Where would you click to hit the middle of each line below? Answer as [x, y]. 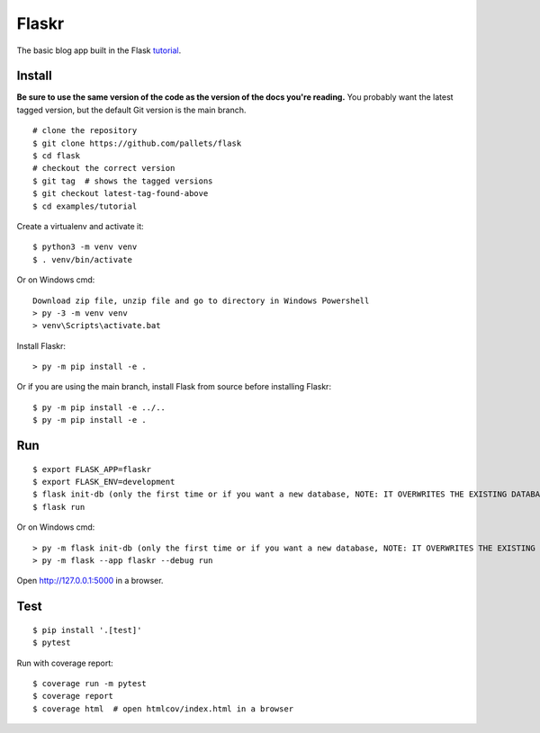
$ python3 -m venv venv [85, 247]
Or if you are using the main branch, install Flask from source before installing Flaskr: [174, 387]
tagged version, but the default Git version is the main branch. [131, 110]
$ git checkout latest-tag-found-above [121, 194]
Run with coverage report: [65, 663]
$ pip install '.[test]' [87, 630]
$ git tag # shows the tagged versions [123, 181]
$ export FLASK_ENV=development [104, 482]
